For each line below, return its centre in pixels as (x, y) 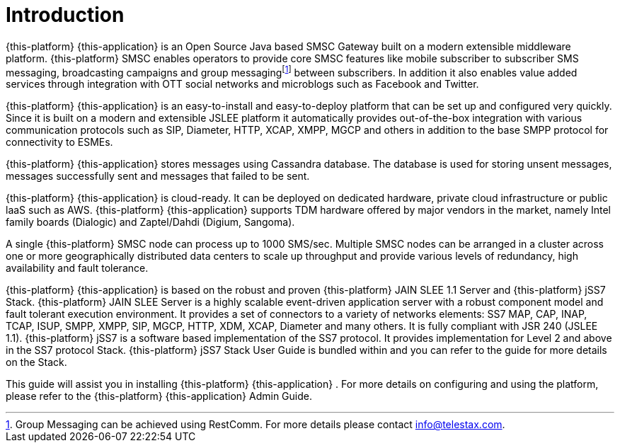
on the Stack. (36, 362)
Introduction (65, 15)
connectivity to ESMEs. (59, 142)
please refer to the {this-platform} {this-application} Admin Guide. (159, 396)
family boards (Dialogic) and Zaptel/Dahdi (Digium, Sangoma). (150, 222)
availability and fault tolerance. (77, 268)
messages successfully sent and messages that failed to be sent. (158, 176)
